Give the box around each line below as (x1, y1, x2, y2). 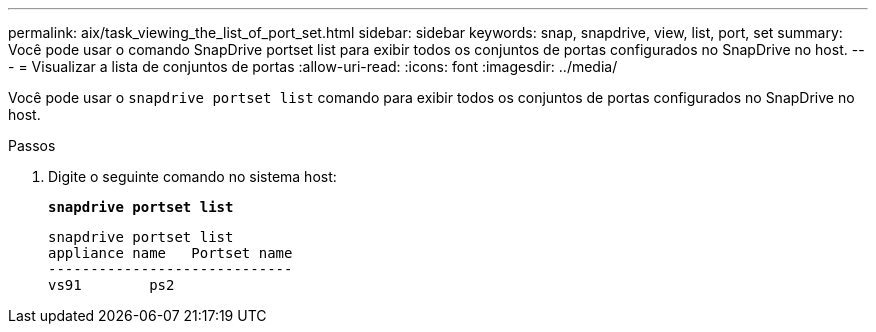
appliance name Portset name (48, 245, 293, 261)
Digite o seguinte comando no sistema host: (48, 168, 337, 185)
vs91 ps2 (48, 277, 175, 293)
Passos (8, 137, 56, 154)
